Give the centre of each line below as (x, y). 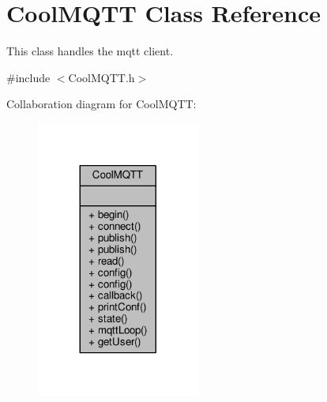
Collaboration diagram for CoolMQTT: (101, 104)
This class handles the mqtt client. (90, 51)
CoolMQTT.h (101, 77)
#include (28, 77)
